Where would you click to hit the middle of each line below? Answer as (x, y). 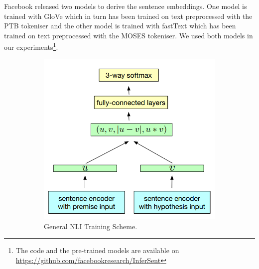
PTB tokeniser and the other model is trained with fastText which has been (120, 26)
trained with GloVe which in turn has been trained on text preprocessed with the (128, 16)
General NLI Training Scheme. (91, 226)
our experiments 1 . (31, 46)
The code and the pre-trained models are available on (97, 250)
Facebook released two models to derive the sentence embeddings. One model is (126, 6)
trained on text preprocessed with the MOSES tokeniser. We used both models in (129, 35)
